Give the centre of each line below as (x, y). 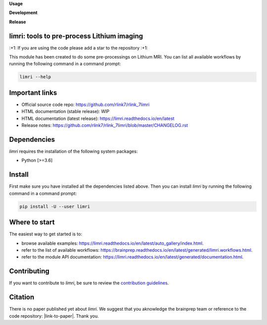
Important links (33, 92)
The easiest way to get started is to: (46, 234)
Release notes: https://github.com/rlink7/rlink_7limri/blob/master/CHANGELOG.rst (105, 125)
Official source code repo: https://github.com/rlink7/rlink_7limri (86, 105)
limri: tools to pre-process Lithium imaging (76, 36)
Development (23, 13)
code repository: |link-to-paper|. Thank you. (54, 316)
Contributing (29, 271)
